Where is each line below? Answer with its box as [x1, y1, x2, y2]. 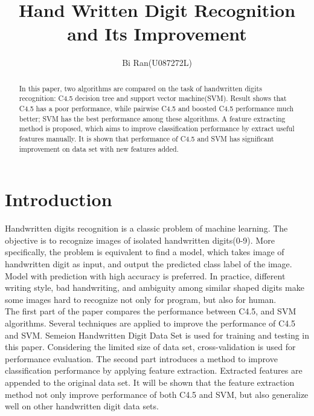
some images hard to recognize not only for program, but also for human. [5, 293, 277, 305]
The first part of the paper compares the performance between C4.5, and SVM [5, 305, 296, 317]
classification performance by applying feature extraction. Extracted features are [5, 364, 303, 377]
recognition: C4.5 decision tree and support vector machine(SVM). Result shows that [19, 93, 287, 103]
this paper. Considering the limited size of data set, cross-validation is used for [5, 340, 296, 353]
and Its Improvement [67, 21, 247, 46]
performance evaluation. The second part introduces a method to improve [5, 352, 278, 365]
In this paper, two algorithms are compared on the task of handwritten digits [19, 83, 262, 93]
